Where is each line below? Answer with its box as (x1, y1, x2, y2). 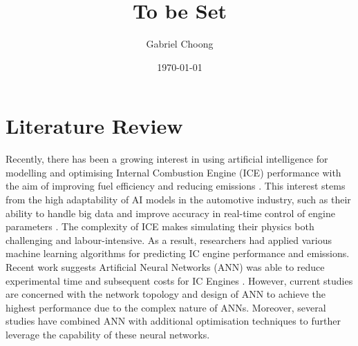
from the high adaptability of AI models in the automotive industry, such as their (6, 192, 351, 207)
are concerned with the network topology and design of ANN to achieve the (6, 287, 326, 301)
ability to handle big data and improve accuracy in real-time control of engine (6, 205, 335, 220)
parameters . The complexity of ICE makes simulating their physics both (6, 219, 314, 234)
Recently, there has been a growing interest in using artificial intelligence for (6, 152, 328, 166)
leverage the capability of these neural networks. (6, 327, 210, 341)
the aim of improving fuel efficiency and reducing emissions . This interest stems (6, 179, 346, 193)
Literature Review (6, 112, 183, 140)
